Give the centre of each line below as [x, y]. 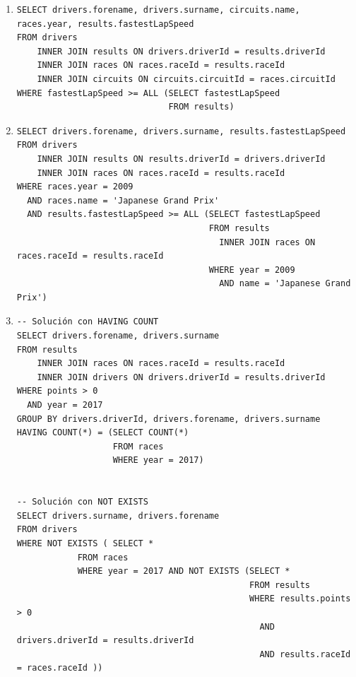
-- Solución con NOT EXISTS [82, 502]
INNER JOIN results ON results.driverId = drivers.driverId [181, 159]
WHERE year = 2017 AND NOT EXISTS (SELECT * [184, 571]
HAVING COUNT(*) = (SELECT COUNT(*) [103, 433]
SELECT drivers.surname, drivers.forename [118, 516]
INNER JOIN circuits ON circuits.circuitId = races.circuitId [186, 79]
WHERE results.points [300, 599]
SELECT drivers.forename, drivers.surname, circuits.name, [158, 10]
